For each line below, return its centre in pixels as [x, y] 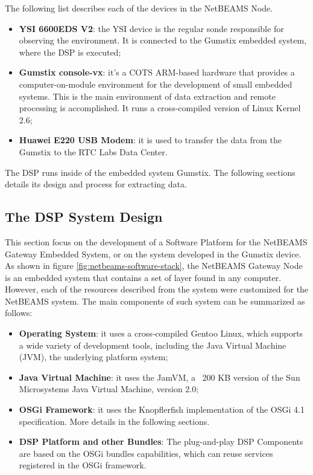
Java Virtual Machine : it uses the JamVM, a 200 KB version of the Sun [160, 377]
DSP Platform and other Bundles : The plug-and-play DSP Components [161, 441]
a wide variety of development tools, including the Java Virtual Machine [153, 345]
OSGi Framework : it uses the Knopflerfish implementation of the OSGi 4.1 [162, 409]
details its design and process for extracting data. [96, 184]
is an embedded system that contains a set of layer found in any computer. [143, 277]
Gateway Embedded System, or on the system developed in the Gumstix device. [153, 254]
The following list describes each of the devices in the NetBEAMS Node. [139, 8]
